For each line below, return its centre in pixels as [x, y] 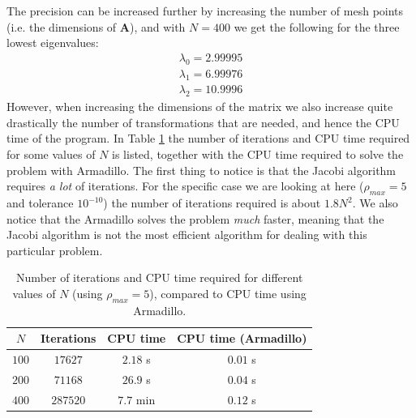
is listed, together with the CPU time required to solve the [258, 154]
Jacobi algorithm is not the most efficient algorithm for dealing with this [187, 235]
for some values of [51, 154]
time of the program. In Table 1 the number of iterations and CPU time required [208, 138]
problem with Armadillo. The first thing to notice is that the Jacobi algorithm [202, 170]
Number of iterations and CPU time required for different [160, 277]
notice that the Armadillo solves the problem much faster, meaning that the [195, 218]
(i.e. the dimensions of [62, 26]
